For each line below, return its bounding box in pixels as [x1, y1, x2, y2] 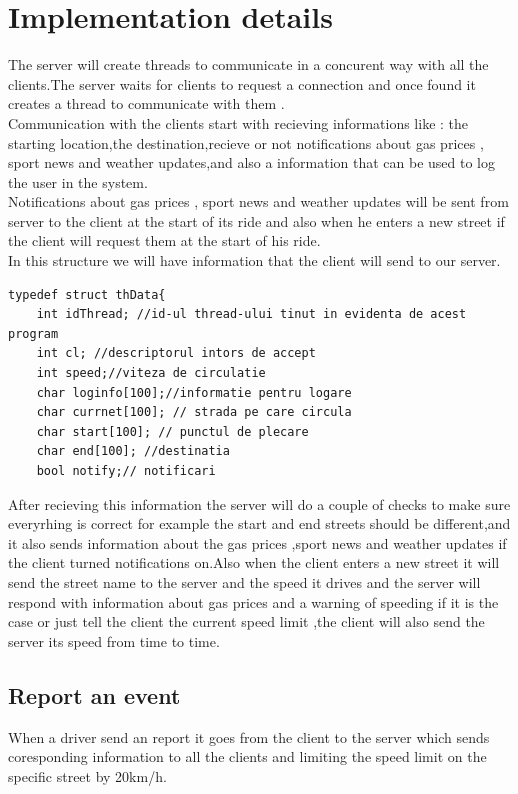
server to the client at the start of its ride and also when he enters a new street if [8, 210, 505, 231]
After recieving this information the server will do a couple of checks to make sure [8, 493, 511, 514]
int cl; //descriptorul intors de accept [36, 346, 316, 361]
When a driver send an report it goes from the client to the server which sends [8, 726, 490, 747]
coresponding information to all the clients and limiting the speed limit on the [8, 746, 487, 767]
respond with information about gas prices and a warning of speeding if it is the [8, 591, 499, 612]
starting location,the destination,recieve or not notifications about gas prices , [8, 132, 484, 153]
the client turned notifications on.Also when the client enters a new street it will [8, 552, 500, 573]
